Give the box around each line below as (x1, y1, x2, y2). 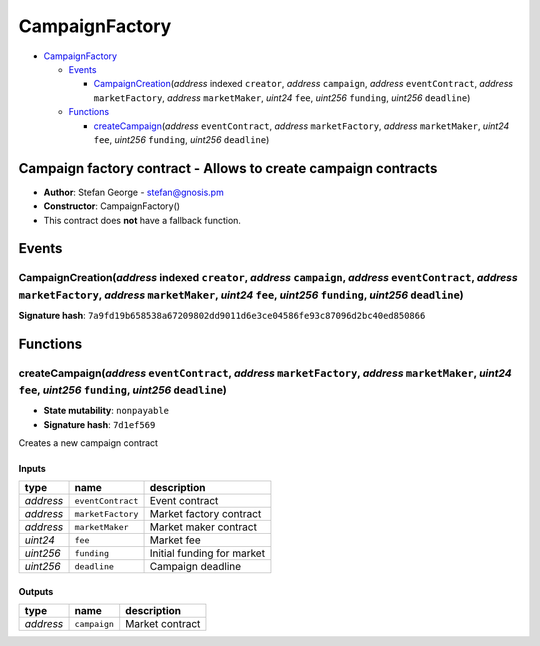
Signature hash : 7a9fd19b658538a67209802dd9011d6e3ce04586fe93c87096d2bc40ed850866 (18, 309, 426, 321)
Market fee (149, 533, 202, 547)
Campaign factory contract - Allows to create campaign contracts (18, 160, 438, 177)
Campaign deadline (149, 560, 242, 574)
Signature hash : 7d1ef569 (43, 418, 156, 430)
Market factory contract (149, 507, 262, 521)
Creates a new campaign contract (18, 437, 159, 449)
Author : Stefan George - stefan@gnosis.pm (43, 186, 224, 198)
